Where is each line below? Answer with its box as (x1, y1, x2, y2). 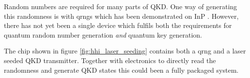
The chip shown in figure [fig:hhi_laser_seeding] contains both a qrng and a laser (4, 46, 246, 56)
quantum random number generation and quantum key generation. (4, 29, 202, 39)
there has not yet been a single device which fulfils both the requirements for (4, 20, 232, 30)
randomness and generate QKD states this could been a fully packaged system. (4, 65, 239, 75)
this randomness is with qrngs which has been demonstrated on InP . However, (4, 11, 239, 21)
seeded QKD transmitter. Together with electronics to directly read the (4, 55, 216, 65)
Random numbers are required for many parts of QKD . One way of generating (4, 1, 237, 11)
